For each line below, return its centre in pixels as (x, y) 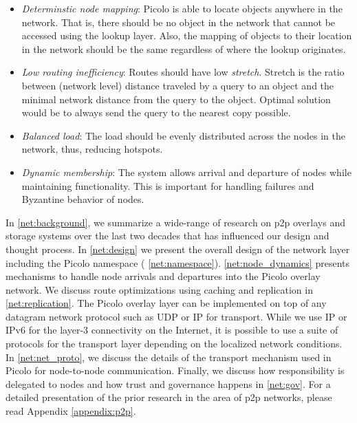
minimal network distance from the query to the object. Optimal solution (176, 99)
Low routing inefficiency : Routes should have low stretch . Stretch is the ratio (183, 72)
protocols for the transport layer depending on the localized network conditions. (174, 344)
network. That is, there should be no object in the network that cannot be (178, 22)
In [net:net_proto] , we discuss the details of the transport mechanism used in (169, 357)
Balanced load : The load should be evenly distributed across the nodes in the (184, 135)
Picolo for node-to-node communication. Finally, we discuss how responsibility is (175, 370)
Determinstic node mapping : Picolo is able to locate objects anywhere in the (182, 8)
